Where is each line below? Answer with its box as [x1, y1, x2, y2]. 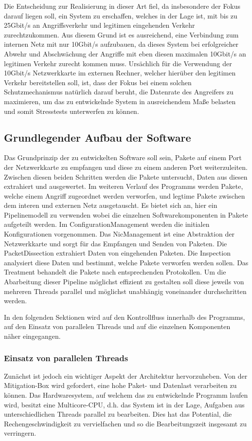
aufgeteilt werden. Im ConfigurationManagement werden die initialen [4, 219, 210, 229]
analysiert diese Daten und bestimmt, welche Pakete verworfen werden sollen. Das [4, 257, 249, 267]
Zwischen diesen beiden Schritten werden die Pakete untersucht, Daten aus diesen [4, 171, 248, 182]
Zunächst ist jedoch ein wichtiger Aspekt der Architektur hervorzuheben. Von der [4, 370, 248, 381]
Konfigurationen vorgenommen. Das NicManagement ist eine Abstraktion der [4, 229, 234, 239]
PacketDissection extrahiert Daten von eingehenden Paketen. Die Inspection [4, 248, 231, 258]
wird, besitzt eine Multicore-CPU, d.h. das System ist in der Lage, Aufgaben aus [4, 399, 245, 409]
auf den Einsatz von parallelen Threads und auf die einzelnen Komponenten [4, 321, 231, 331]
